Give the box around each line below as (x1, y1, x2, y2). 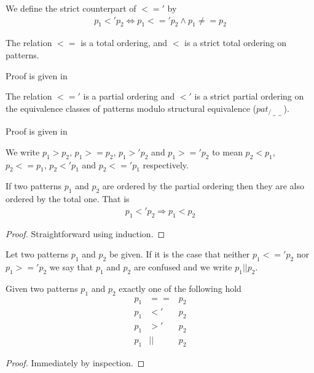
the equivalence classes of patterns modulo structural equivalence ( (6, 101, 257, 114)
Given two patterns (6, 281, 78, 294)
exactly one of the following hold (119, 281, 241, 294)
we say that (49, 261, 93, 273)
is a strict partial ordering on (194, 90, 304, 103)
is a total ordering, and (80, 36, 168, 49)
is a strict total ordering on (184, 36, 287, 49)
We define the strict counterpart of (6, 2, 136, 14)
